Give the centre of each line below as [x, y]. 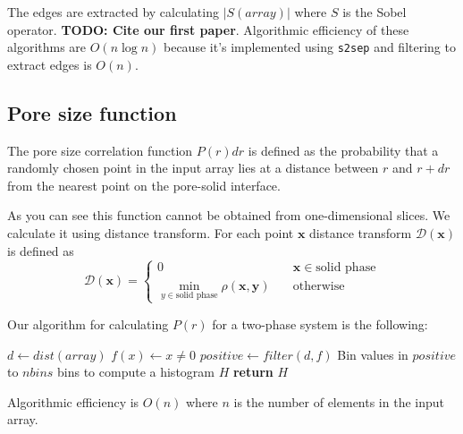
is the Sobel [375, 12]
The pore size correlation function [100, 150]
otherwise [319, 286]
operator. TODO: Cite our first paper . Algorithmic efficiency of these [208, 29]
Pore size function [92, 112]
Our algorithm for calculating [88, 323]
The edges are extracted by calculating [113, 12]
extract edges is [50, 64]
